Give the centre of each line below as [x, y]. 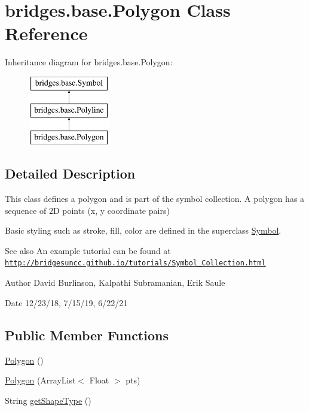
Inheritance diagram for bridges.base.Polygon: [89, 62]
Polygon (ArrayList [40, 380]
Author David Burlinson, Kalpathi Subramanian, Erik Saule [115, 282]
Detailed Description [70, 173]
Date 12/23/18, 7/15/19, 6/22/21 [66, 302]
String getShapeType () [48, 400]
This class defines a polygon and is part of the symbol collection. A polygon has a [155, 199]
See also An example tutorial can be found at [88, 250]
